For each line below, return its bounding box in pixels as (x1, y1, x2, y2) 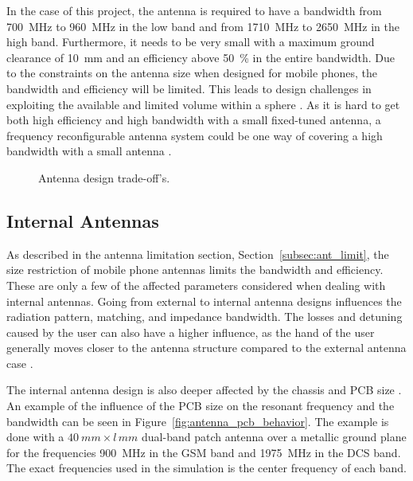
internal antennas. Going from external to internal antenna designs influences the (6, 292, 402, 309)
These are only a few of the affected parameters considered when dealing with (6, 276, 386, 293)
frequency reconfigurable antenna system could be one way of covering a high (6, 127, 383, 143)
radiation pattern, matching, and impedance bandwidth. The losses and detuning (6, 308, 403, 325)
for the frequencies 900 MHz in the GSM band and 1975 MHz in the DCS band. (6, 444, 401, 460)
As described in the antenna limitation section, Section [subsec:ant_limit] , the (6, 245, 389, 262)
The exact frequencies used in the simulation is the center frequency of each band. (6, 459, 407, 476)
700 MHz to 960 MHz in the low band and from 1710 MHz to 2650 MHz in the (6, 18, 399, 34)
